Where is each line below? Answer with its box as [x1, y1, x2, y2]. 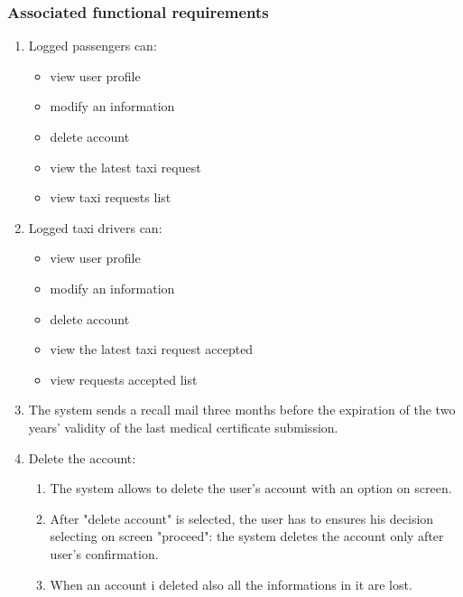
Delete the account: [28, 448, 136, 467]
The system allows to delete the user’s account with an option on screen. [50, 479, 452, 498]
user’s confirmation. [50, 544, 159, 563]
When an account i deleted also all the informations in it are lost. [50, 574, 412, 593]
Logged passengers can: [28, 36, 157, 55]
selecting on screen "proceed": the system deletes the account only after [50, 527, 444, 546]
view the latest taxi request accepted [50, 340, 254, 359]
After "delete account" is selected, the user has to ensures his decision [50, 508, 434, 527]
